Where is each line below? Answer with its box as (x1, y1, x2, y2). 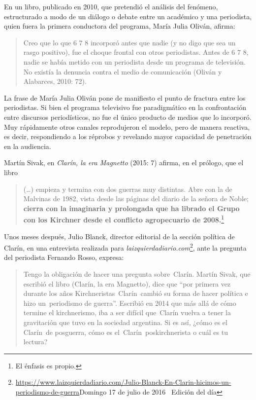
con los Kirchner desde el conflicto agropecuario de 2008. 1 (23, 213, 224, 224)
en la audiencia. (4, 141, 51, 151)
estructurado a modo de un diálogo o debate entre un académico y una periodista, (4, 11, 252, 21)
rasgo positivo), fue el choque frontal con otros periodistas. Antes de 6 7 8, (23, 47, 249, 57)
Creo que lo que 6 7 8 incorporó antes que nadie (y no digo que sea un (23, 37, 236, 47)
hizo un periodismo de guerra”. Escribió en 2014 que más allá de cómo (23, 297, 236, 308)
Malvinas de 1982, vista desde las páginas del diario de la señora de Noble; (23, 193, 249, 204)
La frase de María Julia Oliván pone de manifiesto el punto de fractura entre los (4, 92, 246, 103)
